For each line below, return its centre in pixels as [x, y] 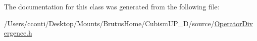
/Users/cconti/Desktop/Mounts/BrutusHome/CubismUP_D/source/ [109, 23]
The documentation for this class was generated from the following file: [112, 6]
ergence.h [18, 33]
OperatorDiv [233, 23]
